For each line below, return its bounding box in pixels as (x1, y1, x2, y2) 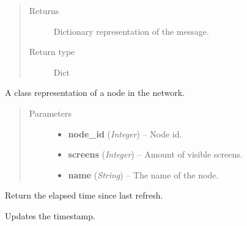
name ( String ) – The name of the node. (68, 168, 219, 181)
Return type (29, 45, 75, 58)
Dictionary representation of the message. (53, 24, 209, 37)
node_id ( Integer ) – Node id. (68, 127, 182, 140)
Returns (29, 4, 59, 16)
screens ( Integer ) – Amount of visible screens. (68, 148, 243, 161)
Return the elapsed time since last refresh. (5, 189, 163, 202)
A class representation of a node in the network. (5, 86, 185, 99)
